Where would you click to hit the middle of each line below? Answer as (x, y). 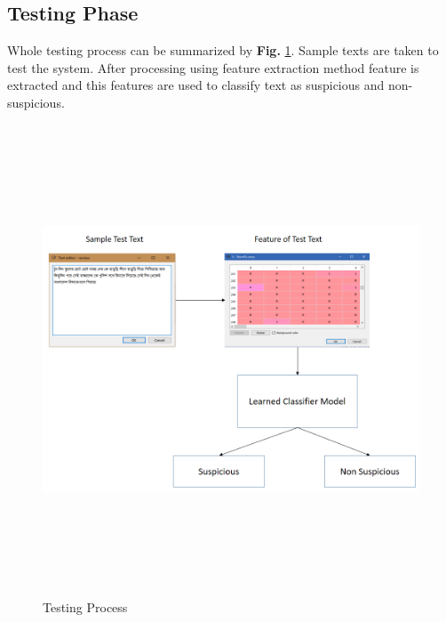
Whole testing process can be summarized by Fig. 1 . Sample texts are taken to (223, 50)
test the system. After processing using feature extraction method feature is (213, 67)
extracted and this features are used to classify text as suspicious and (196, 85)
